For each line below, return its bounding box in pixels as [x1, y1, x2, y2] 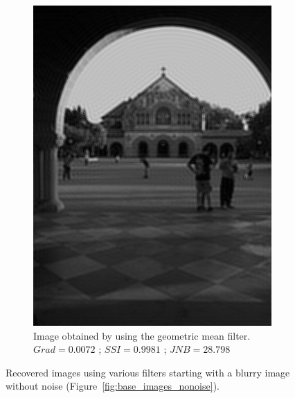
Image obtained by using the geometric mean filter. [33, 328, 251, 342]
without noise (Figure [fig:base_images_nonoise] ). [6, 379, 220, 393]
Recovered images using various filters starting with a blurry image [6, 365, 290, 379]
